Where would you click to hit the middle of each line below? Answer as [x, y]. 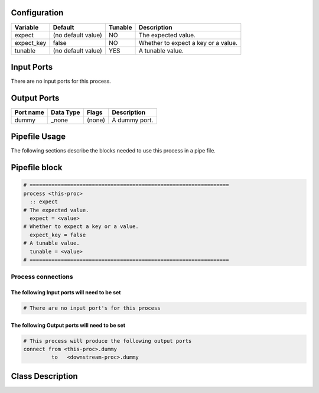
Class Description [44, 376]
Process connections [42, 277]
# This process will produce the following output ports [108, 341]
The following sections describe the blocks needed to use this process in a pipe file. [113, 151]
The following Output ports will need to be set [68, 325]
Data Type [66, 112]
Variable [27, 27]
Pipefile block [37, 168]
